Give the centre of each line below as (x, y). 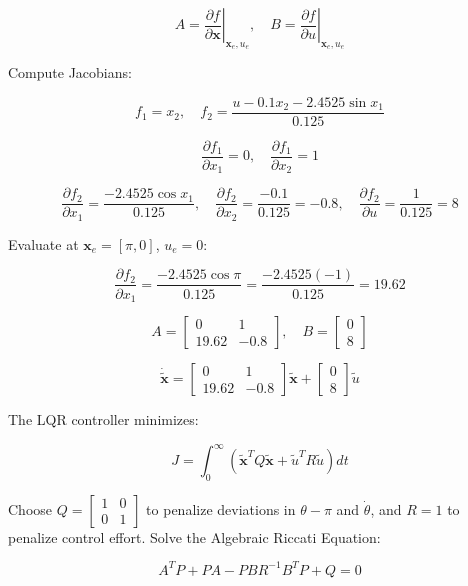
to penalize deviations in (221, 508)
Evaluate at (43, 243)
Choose (30, 508)
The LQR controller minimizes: (103, 419)
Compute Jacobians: (70, 72)
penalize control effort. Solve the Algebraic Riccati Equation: (194, 536)
